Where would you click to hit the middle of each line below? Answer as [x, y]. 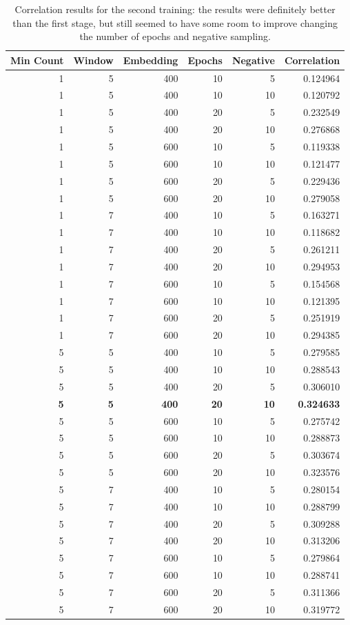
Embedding [151, 60]
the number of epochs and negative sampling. [175, 36]
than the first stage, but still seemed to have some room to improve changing [175, 22]
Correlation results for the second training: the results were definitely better [175, 9]
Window [93, 60]
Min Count [37, 60]
